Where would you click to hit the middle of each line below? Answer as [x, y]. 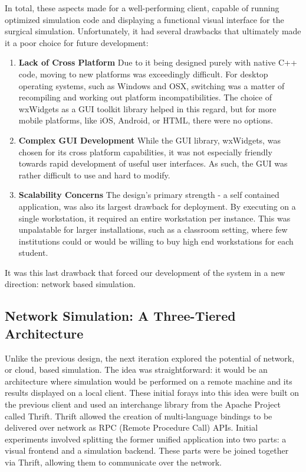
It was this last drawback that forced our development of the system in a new [145, 272]
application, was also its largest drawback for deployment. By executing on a [157, 206]
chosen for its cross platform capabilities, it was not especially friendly [145, 152]
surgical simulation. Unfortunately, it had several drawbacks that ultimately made [153, 31]
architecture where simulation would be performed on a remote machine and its [149, 381]
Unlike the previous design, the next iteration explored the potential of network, [150, 358]
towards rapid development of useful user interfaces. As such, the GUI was [153, 163]
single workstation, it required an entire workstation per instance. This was [154, 218]
